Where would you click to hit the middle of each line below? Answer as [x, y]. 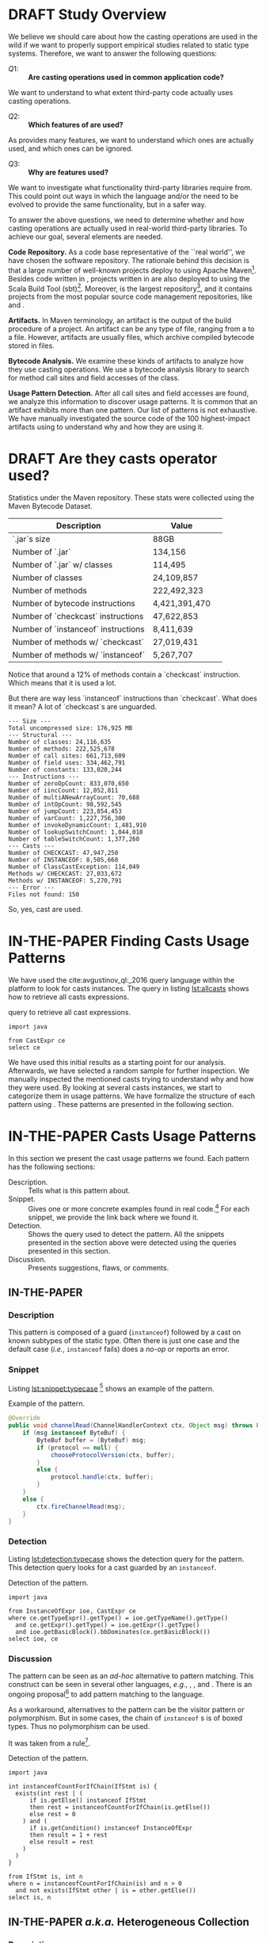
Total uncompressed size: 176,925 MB [70, 728]
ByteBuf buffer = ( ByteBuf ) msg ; [92, 1440]
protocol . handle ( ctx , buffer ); [102, 1477]
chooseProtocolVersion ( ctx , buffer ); [113, 1455]
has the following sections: [52, 1167]
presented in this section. [69, 1250]
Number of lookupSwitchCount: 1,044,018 [76, 832]
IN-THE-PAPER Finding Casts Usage [129, 941]
